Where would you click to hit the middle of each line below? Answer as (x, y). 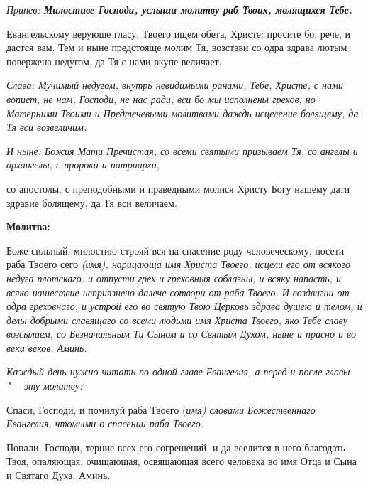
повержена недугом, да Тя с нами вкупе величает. (114, 61)
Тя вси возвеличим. (47, 127)
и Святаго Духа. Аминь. (58, 475)
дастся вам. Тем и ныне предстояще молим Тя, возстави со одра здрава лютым (177, 47)
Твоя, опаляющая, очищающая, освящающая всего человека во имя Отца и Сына (182, 461)
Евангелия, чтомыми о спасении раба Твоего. (105, 423)
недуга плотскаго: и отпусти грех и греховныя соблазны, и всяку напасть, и (174, 278)
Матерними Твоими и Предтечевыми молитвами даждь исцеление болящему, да (183, 113)
